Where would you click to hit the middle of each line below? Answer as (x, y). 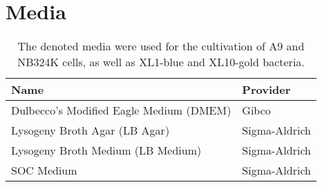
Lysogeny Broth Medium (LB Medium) (106, 150)
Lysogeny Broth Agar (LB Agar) (91, 130)
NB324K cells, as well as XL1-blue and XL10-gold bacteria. (161, 62)
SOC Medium (44, 170)
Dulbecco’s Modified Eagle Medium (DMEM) (121, 110)
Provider (266, 90)
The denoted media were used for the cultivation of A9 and (161, 46)
